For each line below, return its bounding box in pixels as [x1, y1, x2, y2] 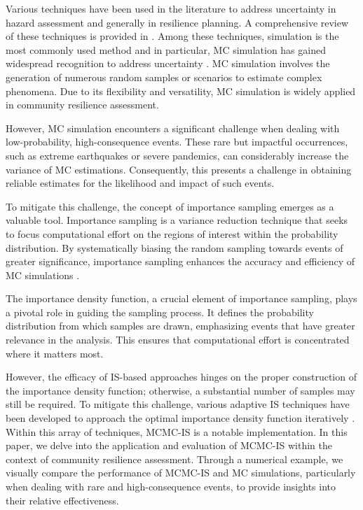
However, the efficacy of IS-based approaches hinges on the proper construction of [6, 369, 357, 384]
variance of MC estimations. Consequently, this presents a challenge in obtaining [6, 162, 352, 176]
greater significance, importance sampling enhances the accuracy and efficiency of [6, 254, 355, 269]
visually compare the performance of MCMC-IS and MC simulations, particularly [6, 465, 356, 480]
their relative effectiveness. [6, 493, 119, 507]
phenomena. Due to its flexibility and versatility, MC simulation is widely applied [6, 83, 356, 98]
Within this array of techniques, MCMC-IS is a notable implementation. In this [6, 424, 348, 439]
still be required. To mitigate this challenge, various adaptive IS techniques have [6, 397, 350, 411]
